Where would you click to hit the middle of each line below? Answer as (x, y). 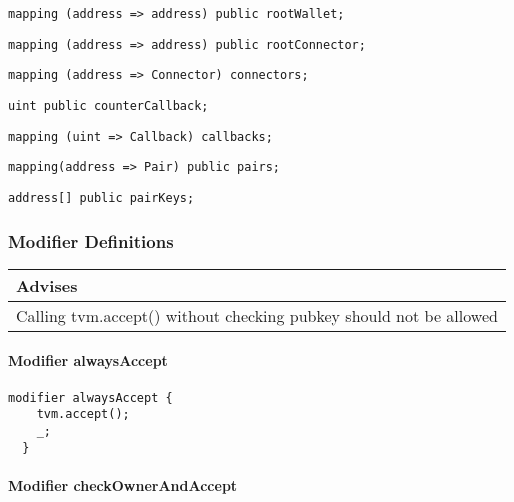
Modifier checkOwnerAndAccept (123, 484)
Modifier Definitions (91, 240)
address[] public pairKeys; (101, 197)
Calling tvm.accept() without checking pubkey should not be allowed (257, 315)
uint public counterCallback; (108, 105)
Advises (47, 285)
